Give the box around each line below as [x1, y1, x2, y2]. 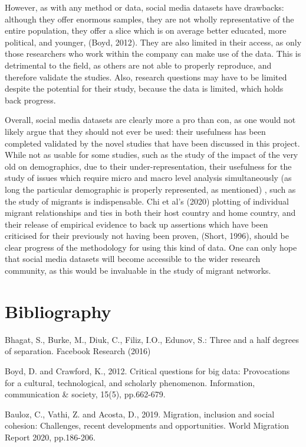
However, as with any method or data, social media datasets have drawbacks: [5, 1, 284, 13]
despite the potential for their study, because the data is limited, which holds [5, 82, 284, 95]
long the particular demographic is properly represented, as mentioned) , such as [5, 183, 296, 195]
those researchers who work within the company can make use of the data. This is [5, 47, 301, 60]
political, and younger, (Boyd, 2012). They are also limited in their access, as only [5, 35, 302, 48]
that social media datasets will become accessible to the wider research [5, 252, 261, 265]
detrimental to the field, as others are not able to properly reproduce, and [5, 59, 272, 71]
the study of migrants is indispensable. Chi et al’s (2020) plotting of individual [5, 195, 289, 207]
